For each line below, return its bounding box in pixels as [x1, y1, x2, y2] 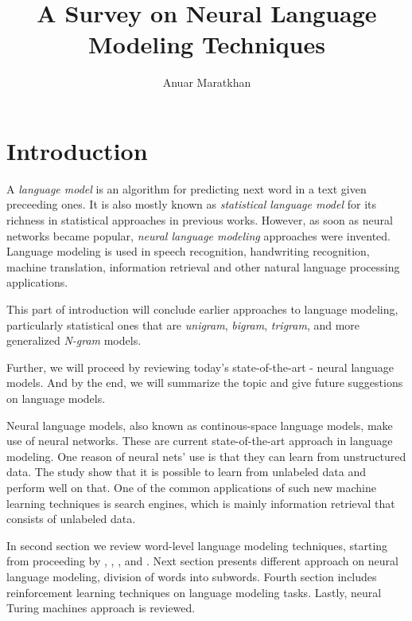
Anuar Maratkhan [162, 74, 251, 91]
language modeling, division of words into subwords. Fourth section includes [6, 568, 377, 584]
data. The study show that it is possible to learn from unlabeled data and [6, 463, 366, 480]
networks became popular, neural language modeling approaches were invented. [6, 227, 391, 244]
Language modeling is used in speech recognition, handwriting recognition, [6, 243, 370, 260]
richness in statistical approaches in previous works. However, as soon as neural [6, 212, 393, 228]
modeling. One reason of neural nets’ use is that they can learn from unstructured [6, 447, 406, 464]
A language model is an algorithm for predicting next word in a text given [6, 180, 367, 197]
